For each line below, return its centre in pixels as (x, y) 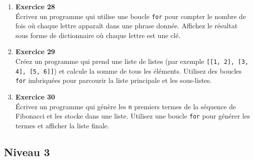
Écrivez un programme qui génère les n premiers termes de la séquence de (126, 106)
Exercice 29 (35, 51)
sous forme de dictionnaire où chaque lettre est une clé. (98, 35)
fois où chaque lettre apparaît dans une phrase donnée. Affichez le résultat (127, 26)
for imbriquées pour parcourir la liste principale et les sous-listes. (114, 80)
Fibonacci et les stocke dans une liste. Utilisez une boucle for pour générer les (133, 116)
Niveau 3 (27, 151)
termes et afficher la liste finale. (62, 125)
